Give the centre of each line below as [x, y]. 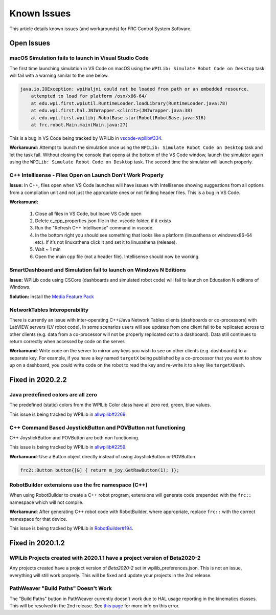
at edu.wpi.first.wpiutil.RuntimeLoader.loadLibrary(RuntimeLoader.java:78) [129, 103]
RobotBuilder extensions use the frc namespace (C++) [78, 485]
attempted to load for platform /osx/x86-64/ [89, 96]
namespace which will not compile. [47, 502]
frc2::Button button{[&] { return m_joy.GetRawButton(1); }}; [100, 470]
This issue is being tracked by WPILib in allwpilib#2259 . [68, 447]
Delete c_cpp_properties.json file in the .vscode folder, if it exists [103, 221]
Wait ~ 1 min [48, 249]
